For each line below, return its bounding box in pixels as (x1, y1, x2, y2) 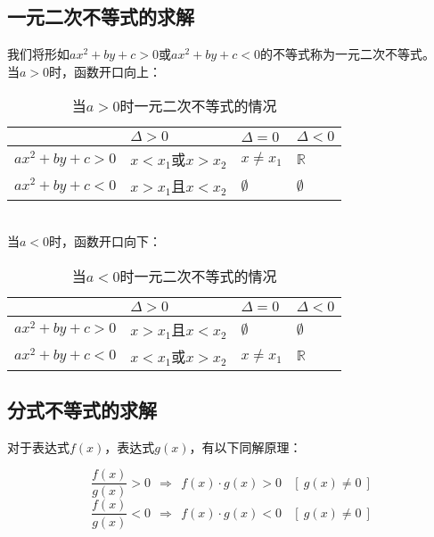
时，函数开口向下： (49, 231, 162, 250)
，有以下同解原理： (189, 437, 302, 456)
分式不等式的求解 (7, 395, 157, 423)
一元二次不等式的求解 (7, 3, 194, 30)
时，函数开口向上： (49, 62, 162, 80)
